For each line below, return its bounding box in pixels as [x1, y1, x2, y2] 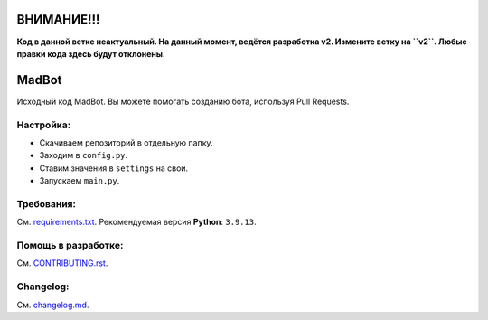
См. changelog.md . [16, 299, 89, 310]
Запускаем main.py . [39, 175, 120, 186]
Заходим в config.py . [39, 150, 128, 161]
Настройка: [16, 118, 71, 131]
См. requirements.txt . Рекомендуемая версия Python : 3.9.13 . [16, 217, 257, 228]
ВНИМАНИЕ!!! [16, 12, 100, 27]
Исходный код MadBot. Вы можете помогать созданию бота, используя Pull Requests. [16, 96, 350, 107]
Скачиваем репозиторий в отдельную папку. [39, 136, 213, 148]
